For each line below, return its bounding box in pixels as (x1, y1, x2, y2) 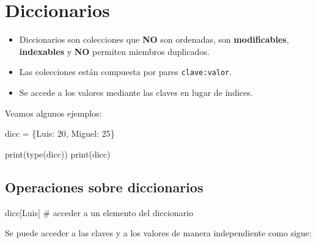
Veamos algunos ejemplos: (5, 106, 102, 119)
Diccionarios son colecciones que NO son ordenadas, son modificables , (19, 33, 289, 46)
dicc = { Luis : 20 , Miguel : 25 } (5, 127, 115, 140)
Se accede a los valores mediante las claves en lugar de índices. (19, 85, 253, 98)
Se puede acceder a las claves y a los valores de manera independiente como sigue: (5, 227, 312, 239)
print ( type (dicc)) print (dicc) (5, 147, 111, 160)
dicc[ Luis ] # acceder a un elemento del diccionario (5, 206, 193, 219)
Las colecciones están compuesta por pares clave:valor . (19, 65, 232, 78)
